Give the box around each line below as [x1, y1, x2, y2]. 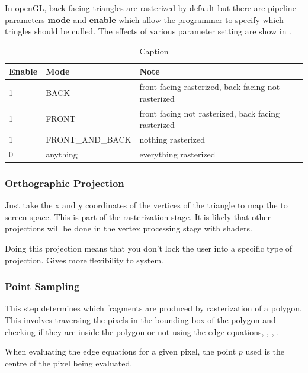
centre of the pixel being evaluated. [5, 356, 133, 369]
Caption [139, 44, 169, 57]
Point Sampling [5, 279, 80, 294]
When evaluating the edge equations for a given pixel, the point [5, 345, 236, 358]
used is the [245, 345, 285, 358]
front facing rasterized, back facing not [139, 81, 280, 93]
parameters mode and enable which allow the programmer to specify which [5, 13, 284, 25]
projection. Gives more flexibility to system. [5, 253, 163, 266]
